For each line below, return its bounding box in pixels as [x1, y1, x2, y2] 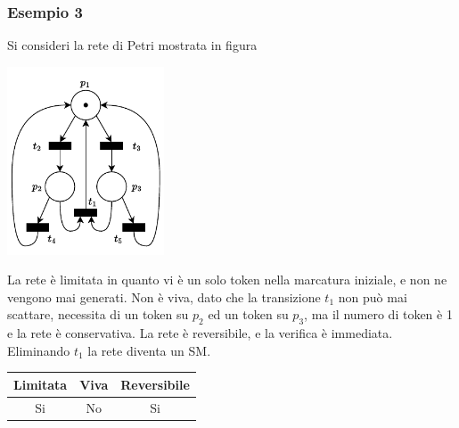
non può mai [338, 287, 407, 306]
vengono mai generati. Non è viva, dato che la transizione [7, 287, 321, 306]
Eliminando [7, 341, 70, 359]
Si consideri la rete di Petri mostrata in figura [7, 36, 258, 54]
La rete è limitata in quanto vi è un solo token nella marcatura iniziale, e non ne [7, 270, 447, 289]
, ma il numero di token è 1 [304, 305, 453, 324]
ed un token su [208, 305, 289, 324]
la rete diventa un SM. [87, 341, 211, 359]
